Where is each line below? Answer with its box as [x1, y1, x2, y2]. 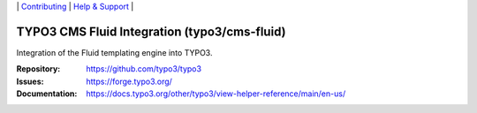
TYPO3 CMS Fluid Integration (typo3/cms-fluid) [16, 24, 286, 39]
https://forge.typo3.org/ [86, 76, 172, 87]
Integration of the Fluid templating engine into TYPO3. [16, 47, 213, 57]
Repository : [16, 64, 61, 74]
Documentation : [16, 88, 78, 99]
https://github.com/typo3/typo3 [86, 64, 202, 74]
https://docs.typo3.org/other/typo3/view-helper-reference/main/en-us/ [86, 88, 346, 99]
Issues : [16, 76, 44, 87]
